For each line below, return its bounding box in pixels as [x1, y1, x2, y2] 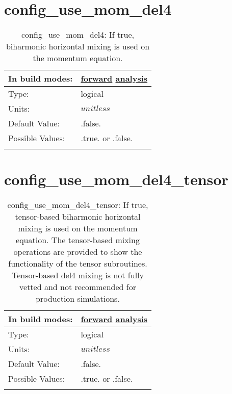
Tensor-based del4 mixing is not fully [12, 269, 144, 281]
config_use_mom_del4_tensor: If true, [7, 199, 148, 211]
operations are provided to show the [13, 246, 142, 258]
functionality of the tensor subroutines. [8, 257, 147, 270]
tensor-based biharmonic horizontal [15, 211, 141, 223]
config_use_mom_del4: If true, [21, 29, 135, 41]
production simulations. [36, 293, 120, 305]
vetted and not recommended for [19, 281, 137, 293]
